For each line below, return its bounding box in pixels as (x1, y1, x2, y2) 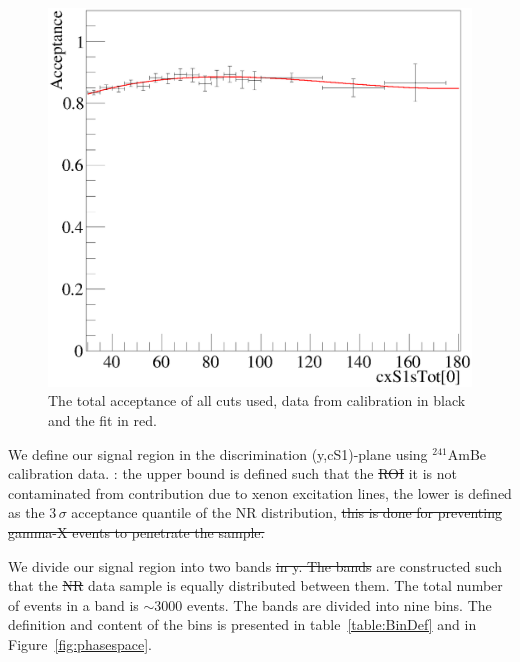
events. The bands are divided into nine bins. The (186, 594, 492, 615)
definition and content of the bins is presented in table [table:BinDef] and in (8, 614, 477, 635)
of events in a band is (8, 594, 139, 615)
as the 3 (8, 502, 57, 523)
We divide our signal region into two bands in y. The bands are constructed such (8, 555, 503, 576)
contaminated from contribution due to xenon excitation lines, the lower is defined (8, 482, 512, 503)
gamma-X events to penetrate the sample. (8, 522, 265, 543)
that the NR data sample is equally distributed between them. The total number (8, 575, 503, 596)
